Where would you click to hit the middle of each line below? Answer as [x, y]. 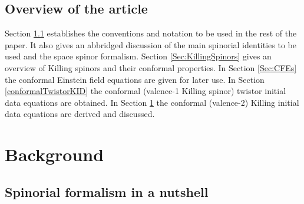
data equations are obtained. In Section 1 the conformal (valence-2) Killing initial [152, 102]
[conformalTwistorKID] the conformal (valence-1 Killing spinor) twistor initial [146, 91]
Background [54, 154]
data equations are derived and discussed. [80, 114]
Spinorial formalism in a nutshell [107, 191]
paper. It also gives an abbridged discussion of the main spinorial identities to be [151, 44]
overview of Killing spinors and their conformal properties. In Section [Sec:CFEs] [151, 67]
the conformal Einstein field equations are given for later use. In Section [135, 79]
